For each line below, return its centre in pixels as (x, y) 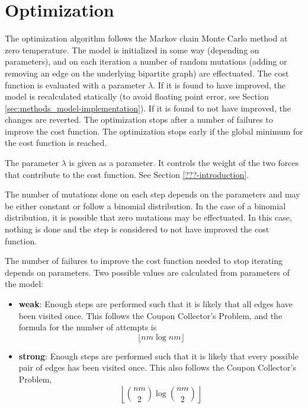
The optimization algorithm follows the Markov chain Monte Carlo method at (146, 38)
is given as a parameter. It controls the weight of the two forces (184, 163)
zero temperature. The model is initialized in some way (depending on (132, 50)
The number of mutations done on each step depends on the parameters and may (153, 194)
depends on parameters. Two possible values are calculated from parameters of (147, 272)
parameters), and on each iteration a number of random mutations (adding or (146, 61)
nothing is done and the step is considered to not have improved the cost (137, 229)
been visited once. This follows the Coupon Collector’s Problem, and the (150, 315)
